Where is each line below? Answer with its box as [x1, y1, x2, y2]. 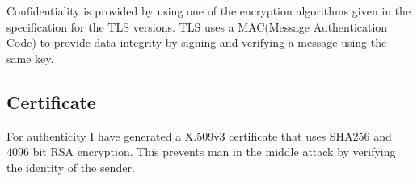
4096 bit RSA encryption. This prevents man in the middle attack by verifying [6, 143, 396, 160]
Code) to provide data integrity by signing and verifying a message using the [6, 34, 387, 51]
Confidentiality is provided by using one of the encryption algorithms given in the [6, 2, 411, 19]
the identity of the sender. [6, 158, 135, 175]
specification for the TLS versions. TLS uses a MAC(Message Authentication [6, 18, 388, 35]
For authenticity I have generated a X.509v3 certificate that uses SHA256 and [6, 127, 392, 144]
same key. [6, 49, 54, 66]
